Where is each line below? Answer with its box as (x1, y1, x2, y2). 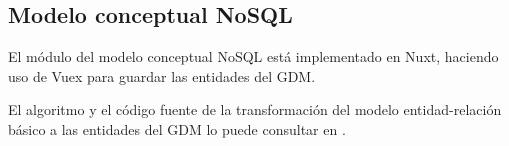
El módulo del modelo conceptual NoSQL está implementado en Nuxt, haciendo (8, 46, 499, 67)
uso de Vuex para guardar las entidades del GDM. (8, 65, 316, 86)
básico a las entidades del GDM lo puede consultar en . (8, 118, 346, 139)
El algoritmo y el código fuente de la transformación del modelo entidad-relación (8, 99, 502, 120)
